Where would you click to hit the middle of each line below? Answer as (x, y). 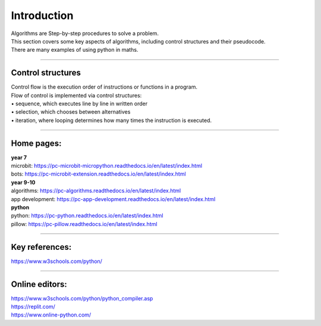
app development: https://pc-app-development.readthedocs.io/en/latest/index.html (113, 199)
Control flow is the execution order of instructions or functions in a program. (104, 87)
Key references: (41, 247)
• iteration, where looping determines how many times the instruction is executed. (111, 120)
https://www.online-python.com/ (51, 315)
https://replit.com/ (33, 307)
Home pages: (36, 143)
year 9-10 (23, 182)
